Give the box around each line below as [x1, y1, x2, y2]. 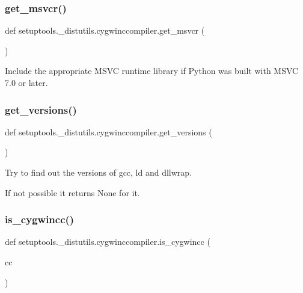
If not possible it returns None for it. [5, 186, 140, 199]
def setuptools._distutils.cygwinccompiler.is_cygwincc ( [5, 235, 210, 248]
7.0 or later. [5, 76, 48, 88]
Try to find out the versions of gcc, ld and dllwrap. [5, 166, 192, 178]
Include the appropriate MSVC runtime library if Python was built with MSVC [5, 64, 299, 77]
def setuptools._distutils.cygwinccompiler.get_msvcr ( [5, 24, 205, 37]
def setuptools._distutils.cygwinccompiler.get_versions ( [5, 125, 212, 138]
